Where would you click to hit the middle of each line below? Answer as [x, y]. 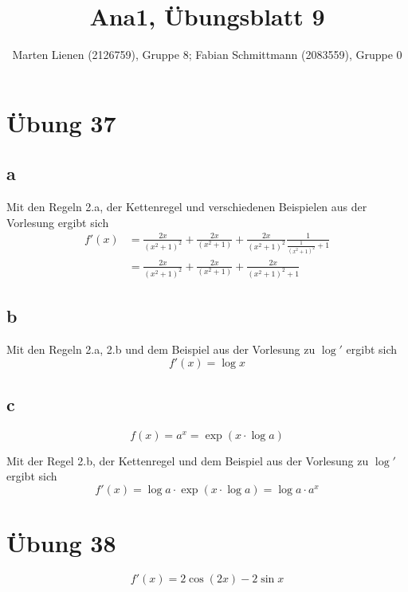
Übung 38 [61, 543]
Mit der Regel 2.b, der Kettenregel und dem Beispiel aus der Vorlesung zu [188, 460]
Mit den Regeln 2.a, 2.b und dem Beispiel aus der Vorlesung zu [161, 349]
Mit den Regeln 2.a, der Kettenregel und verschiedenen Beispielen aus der [187, 207]
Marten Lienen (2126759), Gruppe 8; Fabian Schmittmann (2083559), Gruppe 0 [207, 55]
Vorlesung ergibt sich [58, 222]
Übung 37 [61, 122]
